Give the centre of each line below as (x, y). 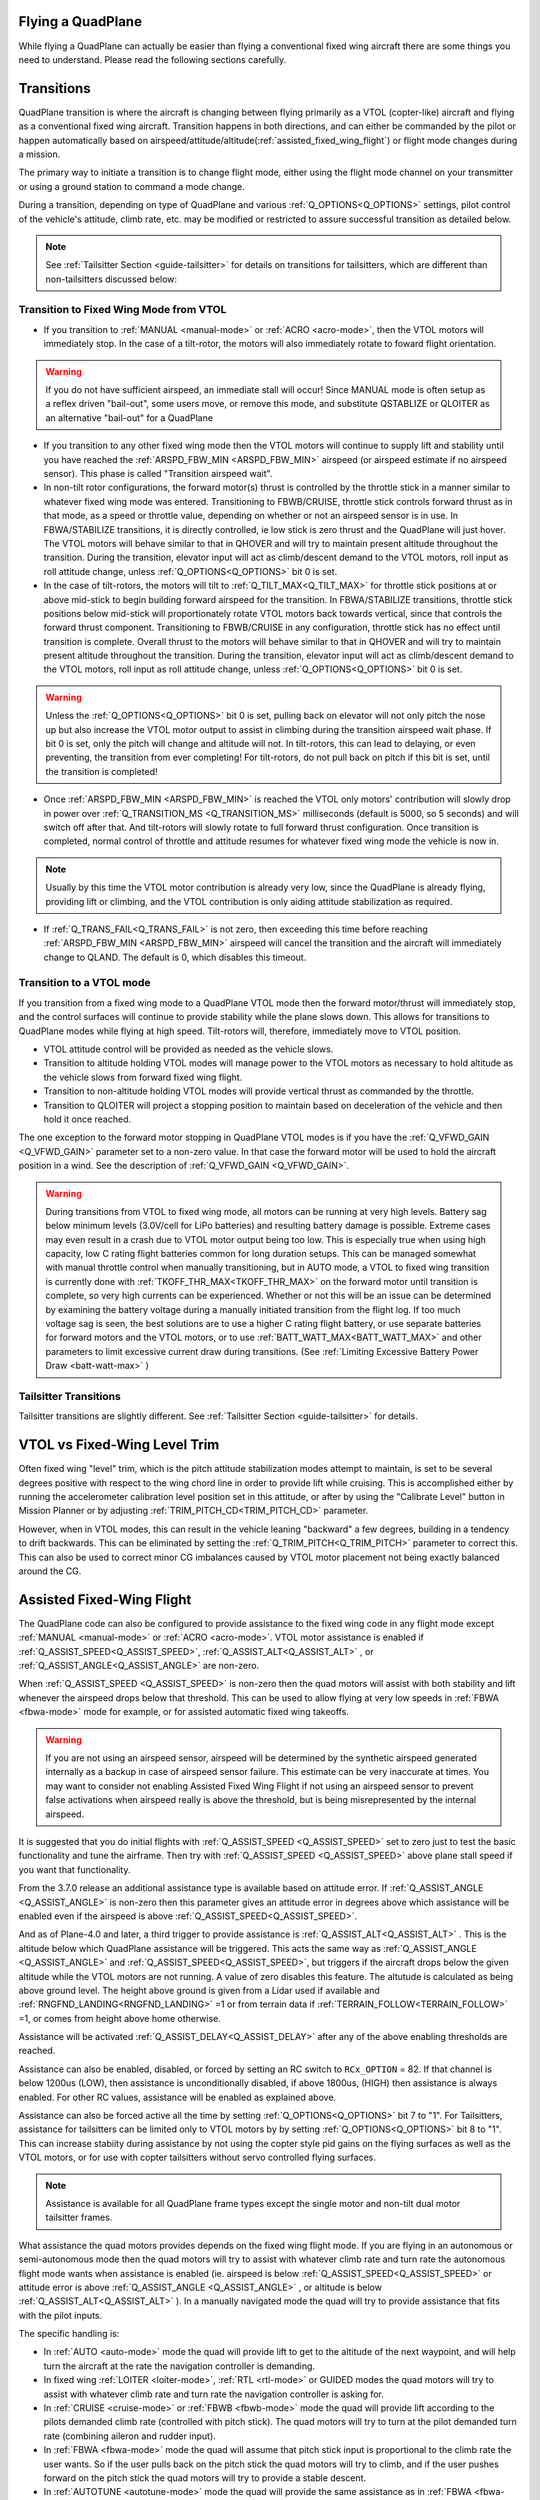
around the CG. (50, 1571)
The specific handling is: (69, 2334)
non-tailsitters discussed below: (111, 279)
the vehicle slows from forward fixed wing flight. (143, 1077)
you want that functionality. (74, 1869)
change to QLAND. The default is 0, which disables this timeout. (175, 957)
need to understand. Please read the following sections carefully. (152, 59)
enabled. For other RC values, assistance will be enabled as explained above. (177, 2097)
